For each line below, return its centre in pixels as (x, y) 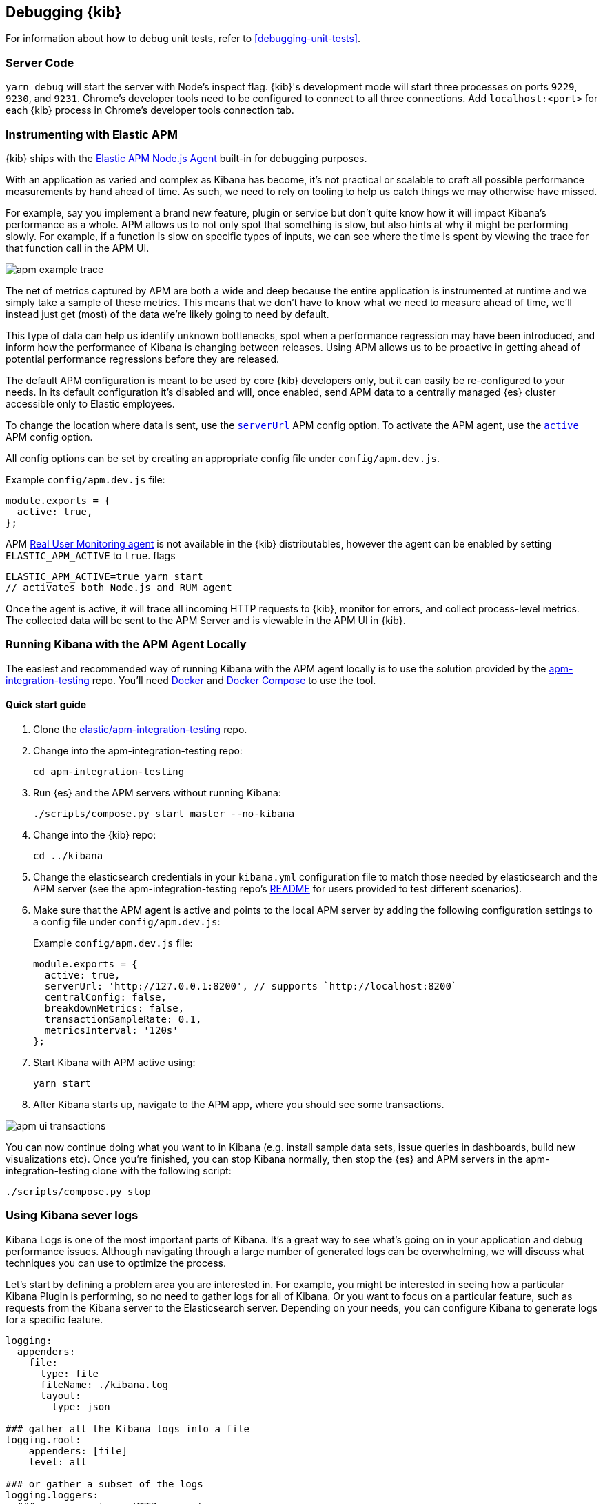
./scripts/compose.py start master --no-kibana (164, 813)
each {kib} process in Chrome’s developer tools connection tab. (150, 110)
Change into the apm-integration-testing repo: (138, 750)
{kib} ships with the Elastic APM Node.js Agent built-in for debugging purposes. (186, 158)
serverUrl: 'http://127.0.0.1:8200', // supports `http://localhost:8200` (251, 986)
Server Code (40, 62)
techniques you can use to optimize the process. (116, 1263)
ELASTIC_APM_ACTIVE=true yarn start (104, 576)
